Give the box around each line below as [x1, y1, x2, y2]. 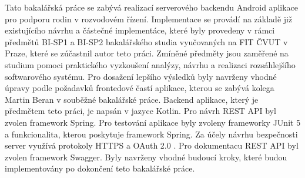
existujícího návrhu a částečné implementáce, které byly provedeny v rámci [5, 24, 275, 36]
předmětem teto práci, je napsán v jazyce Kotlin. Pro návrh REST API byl [5, 105, 276, 117]
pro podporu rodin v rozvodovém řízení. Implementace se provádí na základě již [5, 12, 293, 25]
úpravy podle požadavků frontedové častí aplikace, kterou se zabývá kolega [5, 82, 274, 94]
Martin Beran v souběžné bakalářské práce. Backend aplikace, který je [5, 93, 259, 105]
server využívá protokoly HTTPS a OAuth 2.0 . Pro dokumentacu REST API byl [5, 139, 299, 152]
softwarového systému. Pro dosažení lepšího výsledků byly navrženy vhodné [5, 70, 277, 82]
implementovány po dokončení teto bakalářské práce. [5, 162, 195, 174]
